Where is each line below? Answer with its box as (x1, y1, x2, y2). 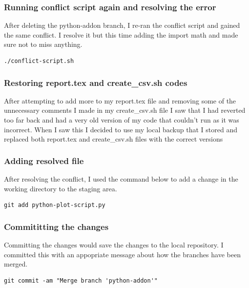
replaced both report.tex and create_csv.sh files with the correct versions (4, 134, 223, 144)
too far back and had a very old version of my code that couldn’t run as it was (4, 115, 239, 124)
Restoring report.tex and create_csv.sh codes (4, 76, 187, 88)
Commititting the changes (4, 220, 109, 232)
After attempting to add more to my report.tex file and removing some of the (4, 95, 236, 105)
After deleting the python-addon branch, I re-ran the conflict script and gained (4, 20, 240, 30)
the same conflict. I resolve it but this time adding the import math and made (4, 29, 238, 40)
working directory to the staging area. (4, 183, 117, 193)
